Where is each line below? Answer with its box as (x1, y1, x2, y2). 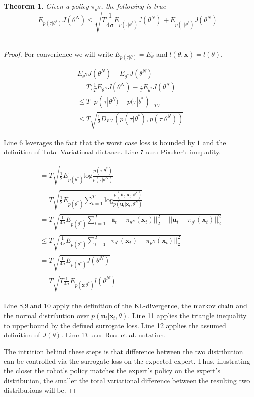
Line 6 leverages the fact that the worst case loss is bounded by (4, 137, 195, 147)
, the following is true (101, 1, 166, 11)
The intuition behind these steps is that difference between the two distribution (4, 346, 243, 356)
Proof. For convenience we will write (4, 48, 113, 59)
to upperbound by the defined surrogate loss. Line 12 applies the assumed (4, 320, 226, 330)
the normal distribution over (4, 310, 89, 320)
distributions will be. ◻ (4, 385, 76, 395)
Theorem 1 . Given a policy (4, 1, 89, 11)
